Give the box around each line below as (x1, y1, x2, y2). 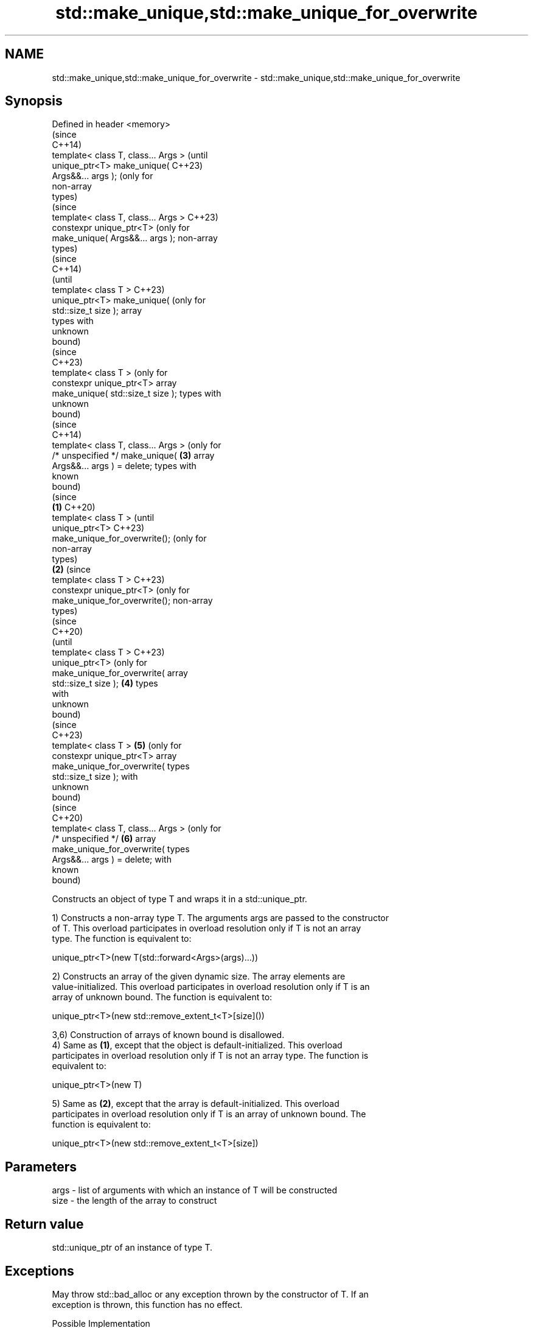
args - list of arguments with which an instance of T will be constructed (52, 1185, 338, 1196)
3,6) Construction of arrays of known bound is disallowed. (52, 1030, 285, 1040)
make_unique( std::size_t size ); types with (52, 388, 221, 399)
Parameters (5, 1159, 77, 1174)
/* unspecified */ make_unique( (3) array (52, 450, 215, 461)
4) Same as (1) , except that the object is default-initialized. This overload (52, 1040, 343, 1051)
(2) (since (52, 564, 91, 575)
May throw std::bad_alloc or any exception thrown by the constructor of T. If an (52, 1288, 369, 1299)
